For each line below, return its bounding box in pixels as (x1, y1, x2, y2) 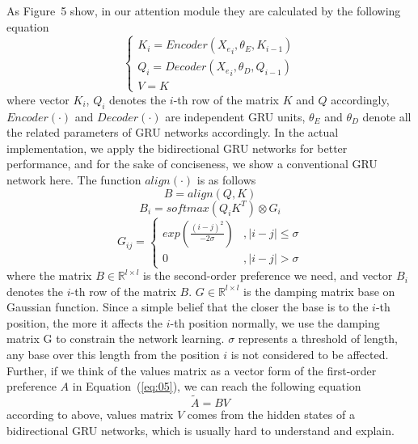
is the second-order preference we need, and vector (143, 267, 393, 284)
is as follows (196, 171, 256, 188)
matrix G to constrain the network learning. (6, 330, 225, 347)
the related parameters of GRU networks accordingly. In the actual (6, 124, 339, 141)
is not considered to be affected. (230, 346, 389, 363)
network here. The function (6, 171, 141, 188)
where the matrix (6, 267, 92, 284)
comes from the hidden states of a (187, 406, 355, 423)
